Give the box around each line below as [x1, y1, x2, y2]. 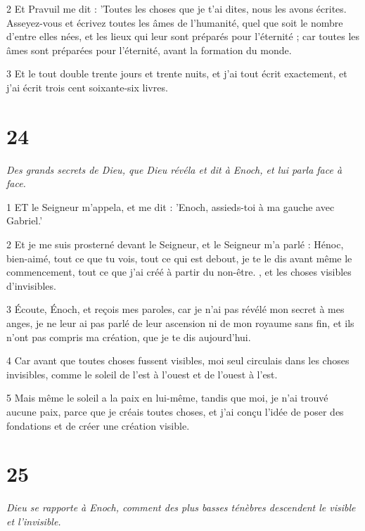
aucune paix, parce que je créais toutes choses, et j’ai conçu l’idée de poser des [6, 404, 344, 418]
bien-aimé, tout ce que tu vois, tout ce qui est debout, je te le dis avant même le [6, 250, 352, 265]
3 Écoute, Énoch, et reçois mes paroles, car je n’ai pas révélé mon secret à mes [6, 302, 345, 316]
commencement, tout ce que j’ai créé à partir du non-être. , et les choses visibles [6, 264, 352, 279]
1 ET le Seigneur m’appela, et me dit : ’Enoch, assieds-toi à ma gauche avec [6, 199, 335, 214]
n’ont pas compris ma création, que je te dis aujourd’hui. [6, 329, 251, 344]
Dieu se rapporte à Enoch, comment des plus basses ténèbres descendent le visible [6, 500, 356, 515]
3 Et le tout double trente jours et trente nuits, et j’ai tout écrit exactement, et [6, 66, 347, 81]
